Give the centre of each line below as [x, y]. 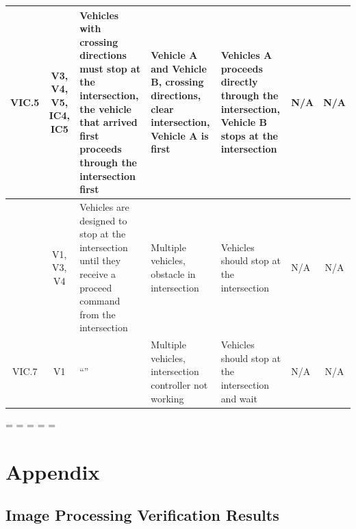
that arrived [109, 122]
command [100, 301]
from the [98, 314]
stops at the [249, 135]
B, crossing [177, 82]
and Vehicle [179, 68]
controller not [179, 385]
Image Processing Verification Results [142, 515]
